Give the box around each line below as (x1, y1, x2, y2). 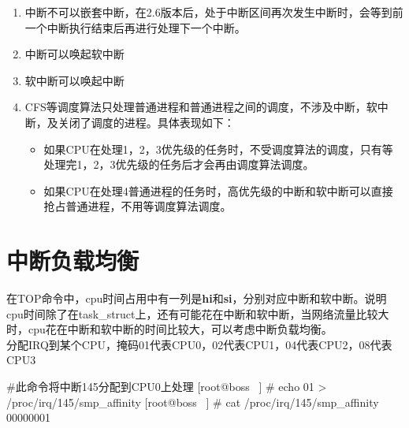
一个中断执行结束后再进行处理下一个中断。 (24, 19, 246, 35)
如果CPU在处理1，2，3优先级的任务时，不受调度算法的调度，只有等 (43, 140, 393, 157)
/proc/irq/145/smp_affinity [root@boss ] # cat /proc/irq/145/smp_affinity (6, 393, 379, 410)
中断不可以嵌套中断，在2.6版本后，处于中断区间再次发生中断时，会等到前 (24, 4, 403, 20)
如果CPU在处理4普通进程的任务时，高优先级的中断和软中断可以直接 (43, 182, 393, 199)
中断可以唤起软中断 (24, 46, 125, 62)
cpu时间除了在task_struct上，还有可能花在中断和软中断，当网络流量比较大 (6, 305, 389, 322)
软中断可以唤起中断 (24, 72, 125, 88)
